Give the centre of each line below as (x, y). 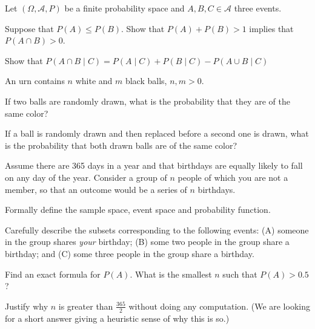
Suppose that (29, 28)
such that (240, 274)
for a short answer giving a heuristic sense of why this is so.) (117, 318)
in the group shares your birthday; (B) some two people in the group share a (147, 242)
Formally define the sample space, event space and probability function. (138, 210)
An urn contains (35, 81)
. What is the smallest (171, 274)
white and (94, 81)
